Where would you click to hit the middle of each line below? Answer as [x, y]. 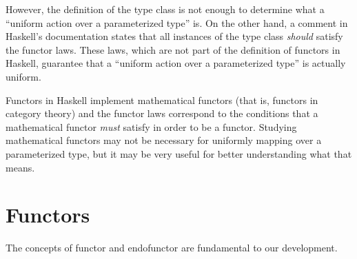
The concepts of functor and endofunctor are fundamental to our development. [172, 248]
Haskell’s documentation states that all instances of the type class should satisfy [174, 36]
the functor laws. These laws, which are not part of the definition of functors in [173, 49]
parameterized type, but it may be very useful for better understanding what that [179, 153]
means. [20, 167]
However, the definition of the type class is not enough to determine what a [165, 9]
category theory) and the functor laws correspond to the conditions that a [162, 113]
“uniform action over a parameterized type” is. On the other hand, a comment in [177, 22]
